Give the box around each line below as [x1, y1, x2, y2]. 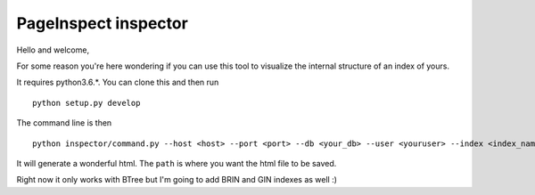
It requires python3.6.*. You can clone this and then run [16, 77, 219, 88]
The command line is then [16, 118, 112, 128]
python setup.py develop [32, 98, 141, 108]
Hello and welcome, [16, 45, 89, 55]
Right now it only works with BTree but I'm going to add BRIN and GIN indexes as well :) [16, 175, 338, 185]
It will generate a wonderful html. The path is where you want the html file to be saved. [16, 158, 337, 168]
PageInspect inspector [16, 13, 189, 33]
